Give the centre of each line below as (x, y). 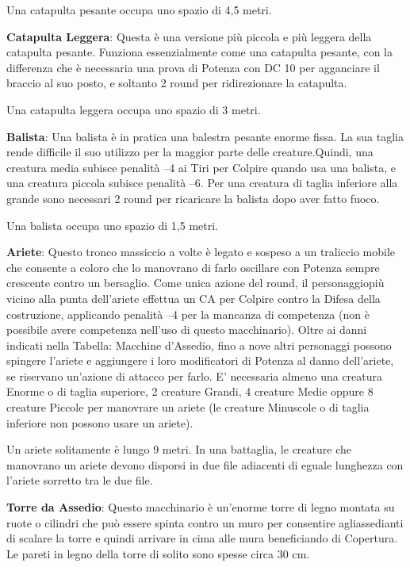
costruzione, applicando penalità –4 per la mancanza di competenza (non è (188, 314)
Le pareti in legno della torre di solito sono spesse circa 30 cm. (158, 553)
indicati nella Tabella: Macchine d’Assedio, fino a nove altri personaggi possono (199, 345)
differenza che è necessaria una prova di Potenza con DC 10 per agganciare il (193, 67)
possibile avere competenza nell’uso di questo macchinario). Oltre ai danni (187, 329)
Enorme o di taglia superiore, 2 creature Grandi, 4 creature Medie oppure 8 (190, 391)
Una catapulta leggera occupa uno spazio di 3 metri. (134, 109)
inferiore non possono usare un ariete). (100, 422)
